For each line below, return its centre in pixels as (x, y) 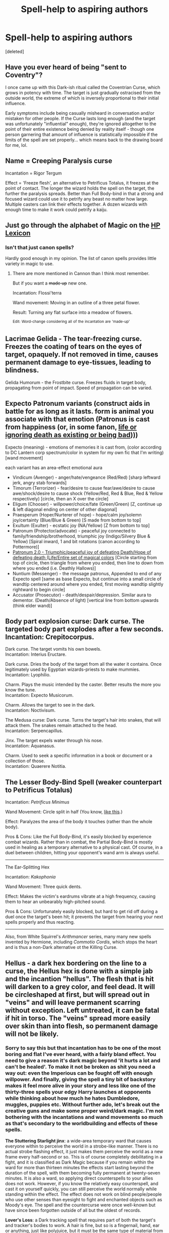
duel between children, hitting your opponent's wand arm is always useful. (82, 853)
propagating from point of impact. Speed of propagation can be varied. (79, 388)
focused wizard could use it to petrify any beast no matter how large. (77, 199)
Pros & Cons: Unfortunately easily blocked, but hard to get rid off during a (81, 912)
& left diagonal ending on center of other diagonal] (65, 509)
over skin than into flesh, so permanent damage (82, 1026)
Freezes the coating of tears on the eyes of (74, 347)
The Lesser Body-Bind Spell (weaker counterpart (83, 782)
